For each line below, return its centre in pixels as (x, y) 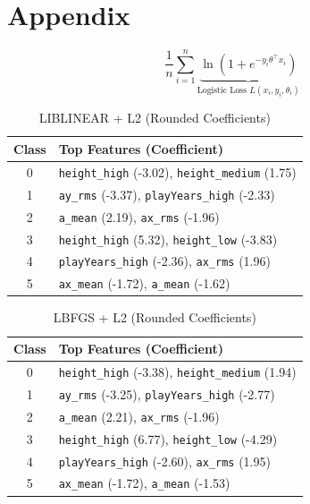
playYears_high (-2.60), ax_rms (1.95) (164, 461)
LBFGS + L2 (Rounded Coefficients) (155, 317)
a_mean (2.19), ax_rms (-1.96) (139, 216)
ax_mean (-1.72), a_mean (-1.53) (144, 483)
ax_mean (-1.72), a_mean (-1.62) (144, 283)
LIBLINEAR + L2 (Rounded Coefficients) (155, 118)
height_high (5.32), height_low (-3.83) (168, 239)
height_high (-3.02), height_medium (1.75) (177, 171)
